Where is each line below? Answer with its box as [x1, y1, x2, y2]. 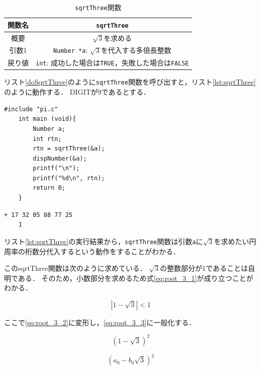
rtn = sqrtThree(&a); [33, 145, 105, 153]
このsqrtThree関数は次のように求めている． [4, 263, 147, 273]
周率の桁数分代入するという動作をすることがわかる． [4, 246, 180, 256]
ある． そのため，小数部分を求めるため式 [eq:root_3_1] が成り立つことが [18, 272, 253, 283]
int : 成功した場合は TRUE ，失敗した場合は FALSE [36, 57, 189, 68]
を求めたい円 [214, 236, 256, 246]
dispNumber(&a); [33, 155, 87, 162]
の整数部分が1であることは [160, 263, 248, 273]
